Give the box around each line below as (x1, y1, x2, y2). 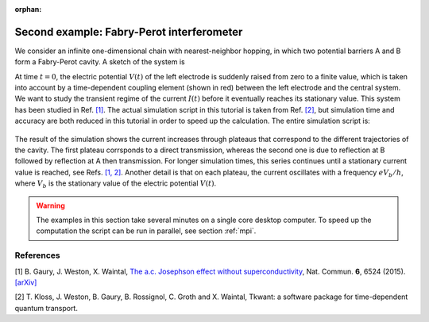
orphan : (14, 5, 42, 13)
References (14, 250, 60, 261)
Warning (36, 201, 65, 210)
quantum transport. (14, 303, 79, 312)
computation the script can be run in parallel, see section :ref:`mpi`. (36, 226, 257, 236)
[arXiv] (14, 278, 37, 287)
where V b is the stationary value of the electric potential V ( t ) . (14, 178, 217, 190)
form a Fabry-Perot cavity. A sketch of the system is (14, 57, 186, 67)
